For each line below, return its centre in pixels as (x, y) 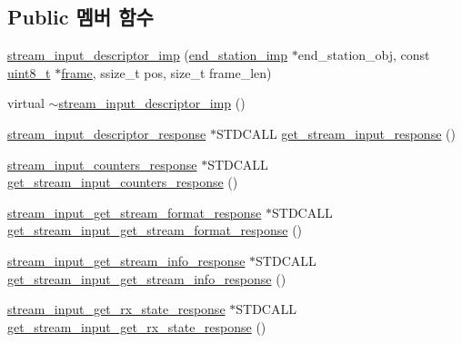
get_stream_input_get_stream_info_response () (147, 278)
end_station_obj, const (364, 55)
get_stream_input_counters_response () (123, 182)
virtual (26, 103)
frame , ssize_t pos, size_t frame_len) (166, 72)
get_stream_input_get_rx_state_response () (137, 326)
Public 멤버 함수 (80, 17)
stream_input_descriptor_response (107, 133)
